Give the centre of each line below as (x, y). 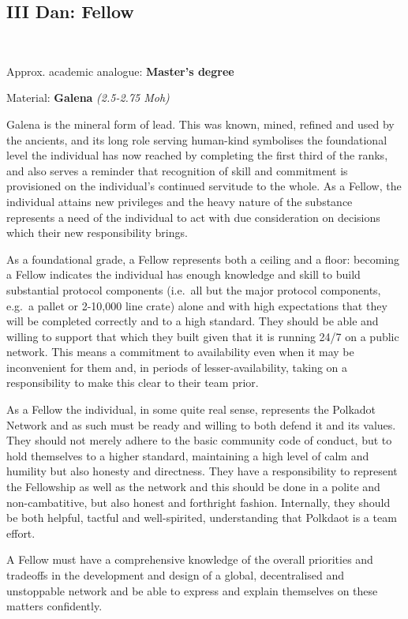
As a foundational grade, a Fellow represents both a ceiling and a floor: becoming (203, 259)
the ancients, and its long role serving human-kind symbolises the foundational (197, 139)
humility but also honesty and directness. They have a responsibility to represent (202, 471)
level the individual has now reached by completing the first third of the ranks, (197, 155)
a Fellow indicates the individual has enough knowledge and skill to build (183, 274)
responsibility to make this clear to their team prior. (133, 383)
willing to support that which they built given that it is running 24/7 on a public (203, 336)
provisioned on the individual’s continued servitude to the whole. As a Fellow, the (204, 186)
